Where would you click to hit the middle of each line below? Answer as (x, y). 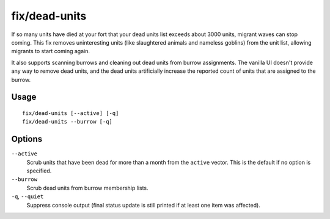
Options (27, 139)
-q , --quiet (28, 196)
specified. (39, 171)
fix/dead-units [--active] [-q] (71, 113)
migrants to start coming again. (50, 51)
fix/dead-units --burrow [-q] (68, 122)
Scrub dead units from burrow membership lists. (88, 188)
